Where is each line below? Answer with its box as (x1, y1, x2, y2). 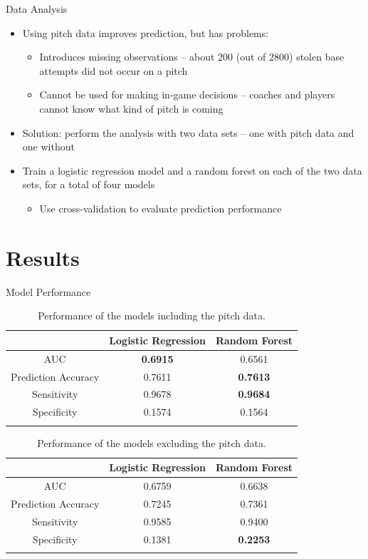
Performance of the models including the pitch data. (38, 308, 266, 323)
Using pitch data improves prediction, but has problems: (22, 25, 269, 40)
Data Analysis (6, 1, 68, 16)
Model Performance (6, 284, 91, 299)
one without (22, 139, 75, 154)
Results (6, 242, 80, 272)
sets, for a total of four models (22, 177, 155, 192)
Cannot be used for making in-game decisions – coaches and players (39, 87, 335, 102)
